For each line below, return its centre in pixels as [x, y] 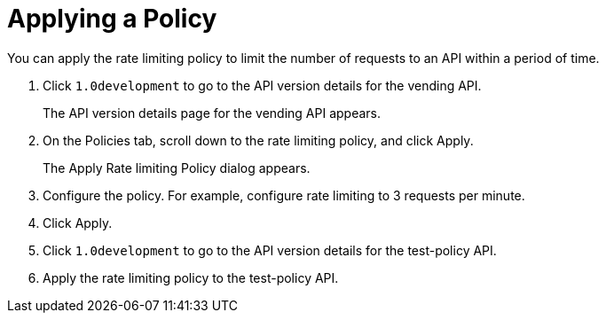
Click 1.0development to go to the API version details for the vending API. [262, 85]
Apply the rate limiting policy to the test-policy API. [191, 277]
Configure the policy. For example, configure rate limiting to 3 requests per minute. [284, 195]
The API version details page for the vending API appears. [212, 113]
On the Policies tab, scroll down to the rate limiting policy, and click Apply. [258, 140]
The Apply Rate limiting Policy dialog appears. [177, 168]
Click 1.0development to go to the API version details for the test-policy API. [270, 250]
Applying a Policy [112, 19]
